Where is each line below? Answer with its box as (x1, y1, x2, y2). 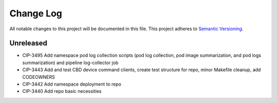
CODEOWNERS (22, 74, 55, 80)
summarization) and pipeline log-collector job (22, 59, 119, 66)
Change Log (9, 8, 63, 19)
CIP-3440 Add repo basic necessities (22, 88, 102, 94)
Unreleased (9, 39, 48, 48)
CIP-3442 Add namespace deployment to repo (22, 81, 122, 87)
